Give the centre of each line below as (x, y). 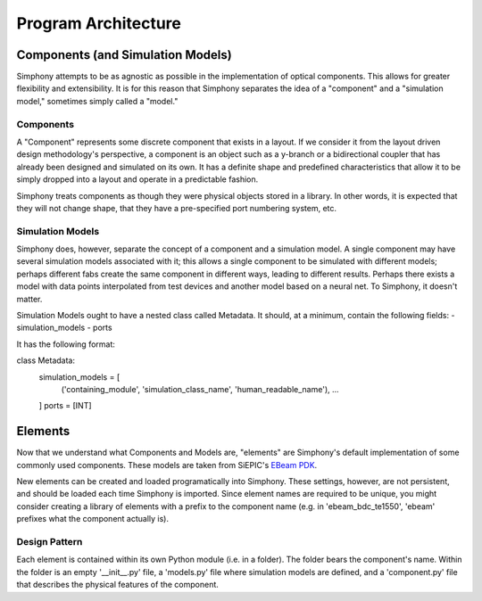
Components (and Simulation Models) (124, 55)
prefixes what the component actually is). (93, 519)
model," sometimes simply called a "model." (97, 101)
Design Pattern (50, 542)
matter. (29, 299)
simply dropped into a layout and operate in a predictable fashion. (137, 179)
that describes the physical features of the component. (117, 585)
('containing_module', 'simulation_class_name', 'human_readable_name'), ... (200, 389)
